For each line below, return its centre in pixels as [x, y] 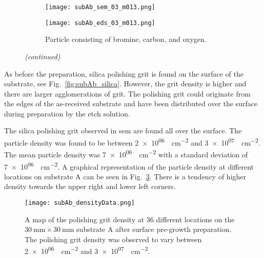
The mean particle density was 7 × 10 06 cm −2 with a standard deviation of [126, 154]
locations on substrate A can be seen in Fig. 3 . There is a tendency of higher [125, 176]
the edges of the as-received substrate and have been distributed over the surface [131, 103]
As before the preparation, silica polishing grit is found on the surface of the [124, 73]
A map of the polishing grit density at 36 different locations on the [130, 219]
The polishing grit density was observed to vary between [113, 239]
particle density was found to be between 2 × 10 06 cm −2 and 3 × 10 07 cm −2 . [132, 142]
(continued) [43, 56]
